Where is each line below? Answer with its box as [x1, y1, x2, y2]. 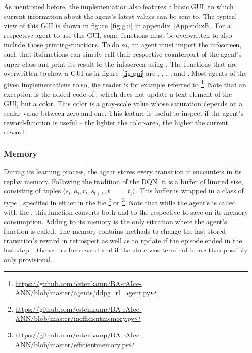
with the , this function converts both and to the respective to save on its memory [4, 207, 248, 217]
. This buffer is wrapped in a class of [135, 185, 244, 196]
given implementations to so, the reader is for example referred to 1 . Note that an [4, 78, 246, 89]
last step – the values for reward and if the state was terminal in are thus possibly [4, 245, 248, 255]
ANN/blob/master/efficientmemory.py [15, 339, 129, 349]
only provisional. [4, 254, 53, 265]
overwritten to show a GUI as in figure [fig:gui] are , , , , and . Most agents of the [4, 68, 247, 78]
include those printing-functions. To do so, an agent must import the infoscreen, [4, 39, 242, 50]
